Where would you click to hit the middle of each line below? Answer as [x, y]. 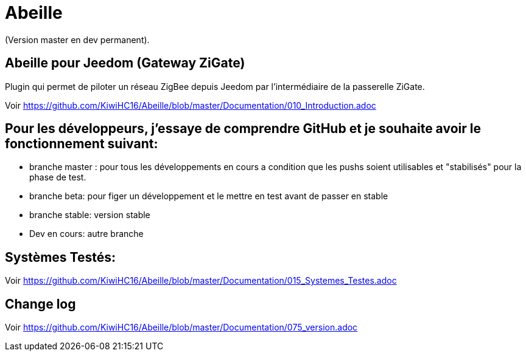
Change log [40, 304]
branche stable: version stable [90, 215]
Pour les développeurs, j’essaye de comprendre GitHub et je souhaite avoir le [243, 129]
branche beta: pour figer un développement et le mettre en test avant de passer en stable [209, 196]
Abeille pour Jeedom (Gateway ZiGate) [125, 63]
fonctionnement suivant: [82, 144]
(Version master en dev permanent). [77, 39]
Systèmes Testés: [60, 257]
